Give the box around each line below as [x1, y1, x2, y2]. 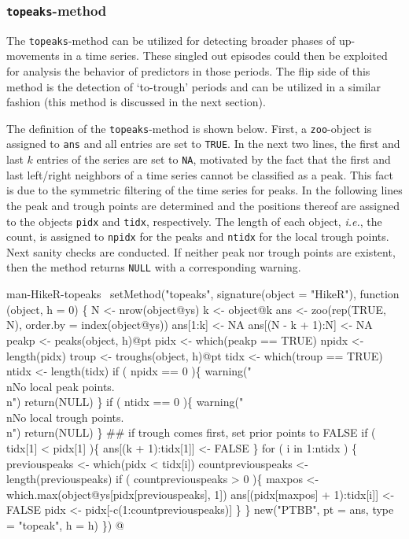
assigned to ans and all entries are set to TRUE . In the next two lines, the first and [6, 135, 400, 152]
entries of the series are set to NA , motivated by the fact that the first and [36, 151, 391, 168]
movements [6, 47, 60, 64]
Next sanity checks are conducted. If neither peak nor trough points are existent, [6, 243, 396, 260]
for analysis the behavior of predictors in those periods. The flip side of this [6, 63, 370, 79]
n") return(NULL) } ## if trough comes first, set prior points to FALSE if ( [6, 424, 376, 441]
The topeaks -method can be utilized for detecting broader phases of [6, 31, 336, 48]
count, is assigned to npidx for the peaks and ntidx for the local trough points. [6, 228, 389, 245]
